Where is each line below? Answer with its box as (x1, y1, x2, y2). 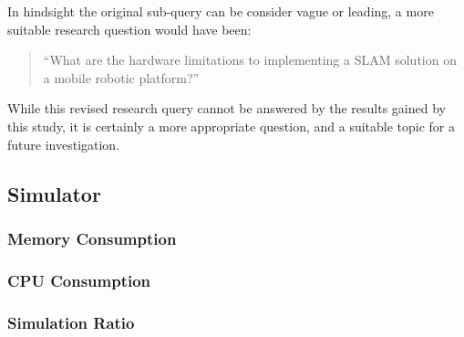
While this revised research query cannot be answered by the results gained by (7, 99, 446, 118)
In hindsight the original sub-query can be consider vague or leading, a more (7, 2, 434, 20)
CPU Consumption (7, 269, 151, 291)
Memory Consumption (7, 226, 177, 249)
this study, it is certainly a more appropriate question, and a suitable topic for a (7, 116, 456, 135)
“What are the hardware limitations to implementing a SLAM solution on (43, 50, 457, 69)
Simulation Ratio (7, 311, 135, 333)
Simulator (7, 179, 101, 207)
